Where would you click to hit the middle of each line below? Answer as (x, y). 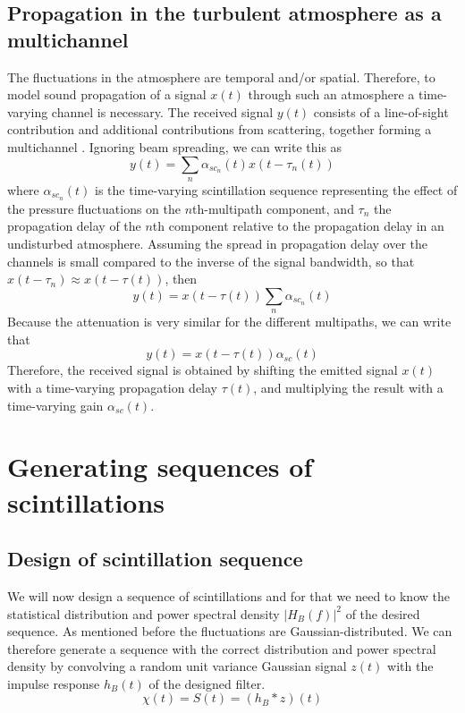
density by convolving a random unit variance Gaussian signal (177, 666)
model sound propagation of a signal (107, 94)
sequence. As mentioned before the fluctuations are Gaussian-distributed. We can (230, 631)
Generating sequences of (160, 467)
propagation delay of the (74, 226)
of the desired (383, 613)
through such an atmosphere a (331, 94)
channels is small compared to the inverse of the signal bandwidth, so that (211, 261)
